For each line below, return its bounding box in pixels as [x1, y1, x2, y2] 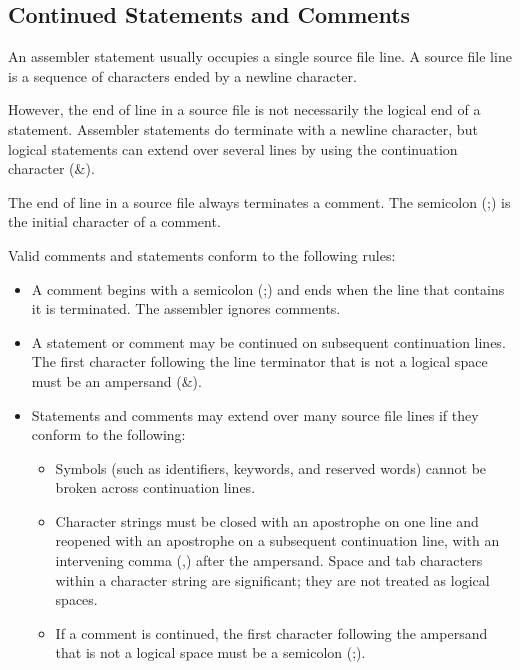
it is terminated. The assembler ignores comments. [31, 298, 341, 319]
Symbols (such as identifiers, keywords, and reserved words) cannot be [55, 457, 487, 478]
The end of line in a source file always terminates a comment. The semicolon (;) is [8, 191, 511, 212]
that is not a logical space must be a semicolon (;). [55, 642, 366, 663]
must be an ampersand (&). [31, 370, 202, 391]
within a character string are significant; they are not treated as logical [55, 569, 490, 590]
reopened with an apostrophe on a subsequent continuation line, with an [55, 530, 500, 551]
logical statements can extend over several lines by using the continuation [8, 138, 458, 159]
